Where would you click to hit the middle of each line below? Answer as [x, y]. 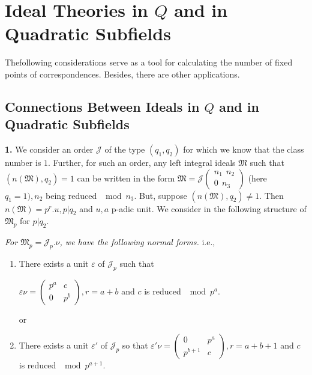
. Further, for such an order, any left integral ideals [142, 163]
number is [23, 163]
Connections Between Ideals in [102, 106]
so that [135, 345]
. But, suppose [160, 195]
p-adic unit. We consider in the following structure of [209, 208]
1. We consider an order [49, 149]
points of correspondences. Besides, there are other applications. [122, 74]
